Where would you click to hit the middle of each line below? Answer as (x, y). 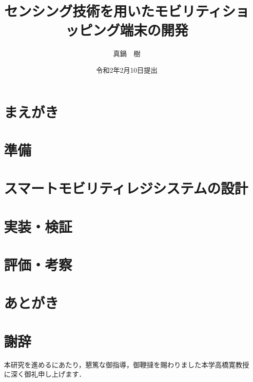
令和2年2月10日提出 (127, 70)
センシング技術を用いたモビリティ (113, 11)
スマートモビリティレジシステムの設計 (126, 188)
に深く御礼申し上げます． (45, 374)
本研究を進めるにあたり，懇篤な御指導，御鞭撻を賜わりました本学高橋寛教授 (127, 364)
